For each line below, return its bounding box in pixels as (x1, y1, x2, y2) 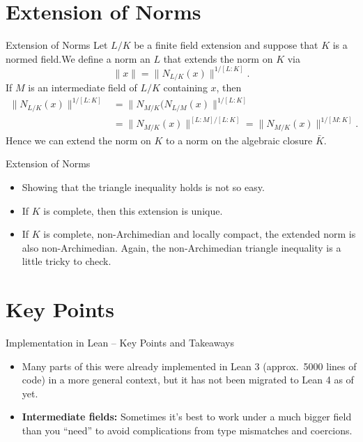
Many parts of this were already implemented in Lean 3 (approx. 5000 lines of (22, 358, 357, 373)
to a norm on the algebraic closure (166, 132, 313, 147)
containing (163, 80, 208, 95)
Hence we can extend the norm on (6, 132, 151, 147)
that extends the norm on (163, 51, 273, 66)
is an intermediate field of (28, 80, 137, 95)
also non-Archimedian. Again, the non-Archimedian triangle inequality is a (22, 240, 341, 254)
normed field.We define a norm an (6, 51, 150, 66)
